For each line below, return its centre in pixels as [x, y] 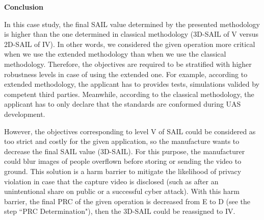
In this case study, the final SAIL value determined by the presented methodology [132, 24]
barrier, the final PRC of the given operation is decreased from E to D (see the [127, 201]
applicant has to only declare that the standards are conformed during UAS [123, 104]
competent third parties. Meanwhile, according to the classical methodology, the [129, 94]
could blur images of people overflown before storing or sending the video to [123, 161]
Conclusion [24, 7]
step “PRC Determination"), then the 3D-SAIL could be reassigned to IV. [120, 211]
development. [25, 114]
